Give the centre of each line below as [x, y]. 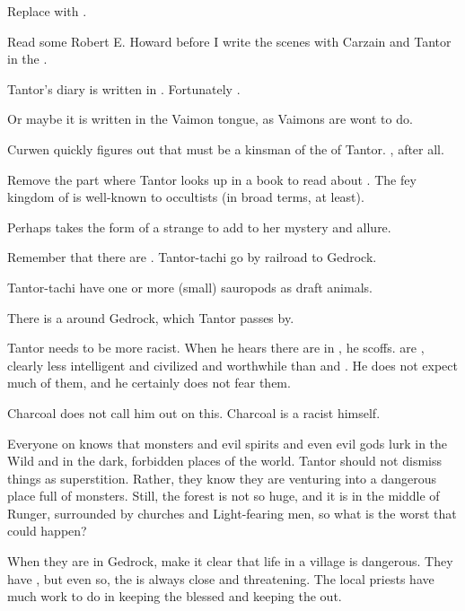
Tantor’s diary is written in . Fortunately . [124, 88]
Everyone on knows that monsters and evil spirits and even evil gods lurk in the [228, 443]
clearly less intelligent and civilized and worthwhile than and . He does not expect [232, 365]
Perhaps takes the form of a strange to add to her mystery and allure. [199, 227]
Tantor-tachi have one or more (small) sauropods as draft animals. [190, 287]
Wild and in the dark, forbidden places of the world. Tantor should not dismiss [224, 461]
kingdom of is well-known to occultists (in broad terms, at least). [186, 197]
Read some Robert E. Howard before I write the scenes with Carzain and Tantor [229, 41]
